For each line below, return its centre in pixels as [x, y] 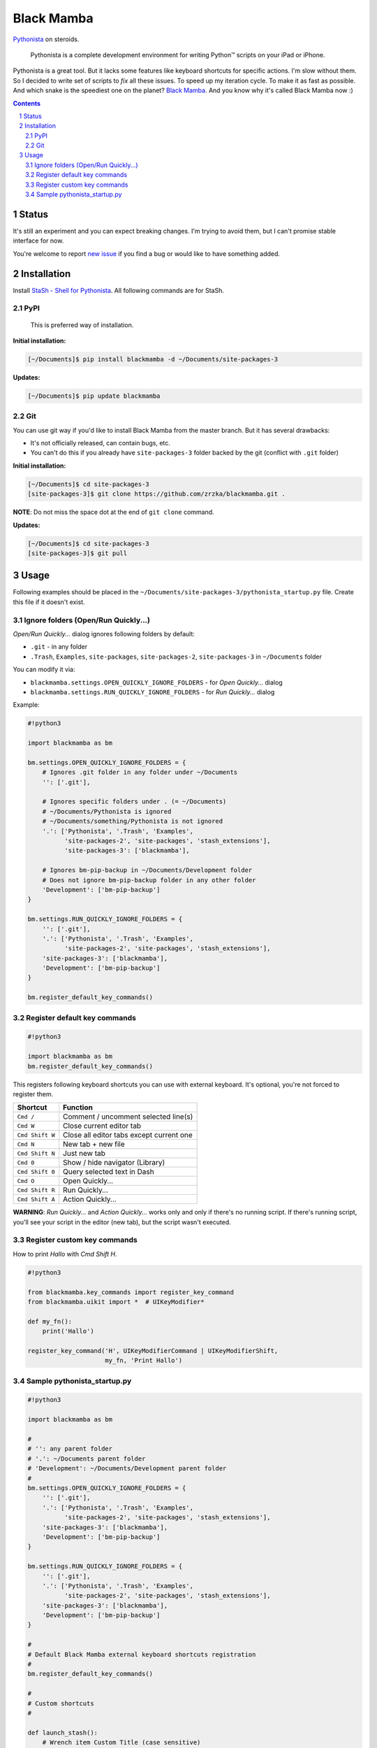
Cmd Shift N [36, 1153]
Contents [27, 103]
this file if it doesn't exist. [49, 602]
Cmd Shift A [36, 1199]
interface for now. [38, 241]
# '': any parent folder [70, 1449]
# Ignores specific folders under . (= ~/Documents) [134, 802]
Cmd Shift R [36, 1190]
